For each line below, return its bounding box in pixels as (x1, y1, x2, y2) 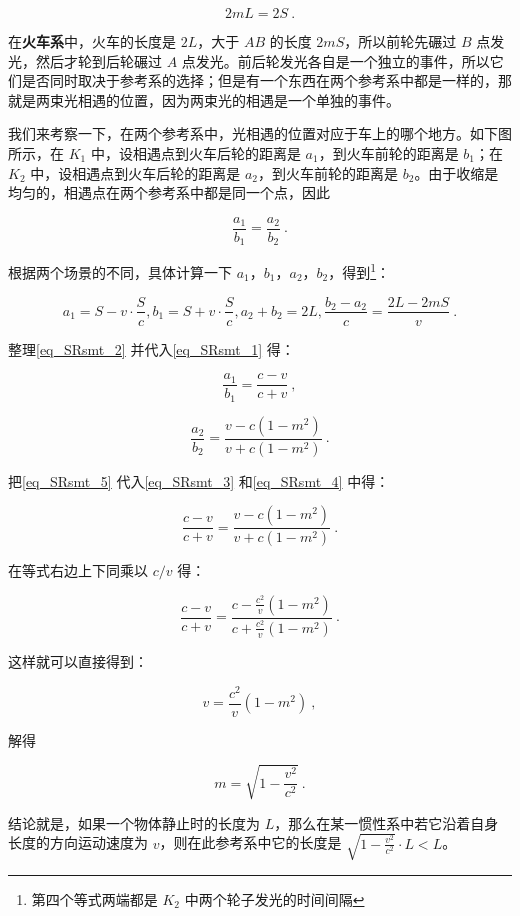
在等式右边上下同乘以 (8, 560, 148, 581)
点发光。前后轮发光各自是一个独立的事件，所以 (181, 50, 490, 71)
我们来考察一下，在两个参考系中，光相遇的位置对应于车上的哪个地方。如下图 (8, 123, 512, 144)
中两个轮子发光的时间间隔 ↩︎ (184, 888, 365, 909)
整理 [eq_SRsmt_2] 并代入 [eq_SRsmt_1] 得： (8, 338, 295, 359)
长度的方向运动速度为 (8, 832, 148, 853)
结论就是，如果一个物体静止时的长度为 (8, 812, 260, 833)
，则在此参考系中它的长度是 (159, 832, 342, 853)
